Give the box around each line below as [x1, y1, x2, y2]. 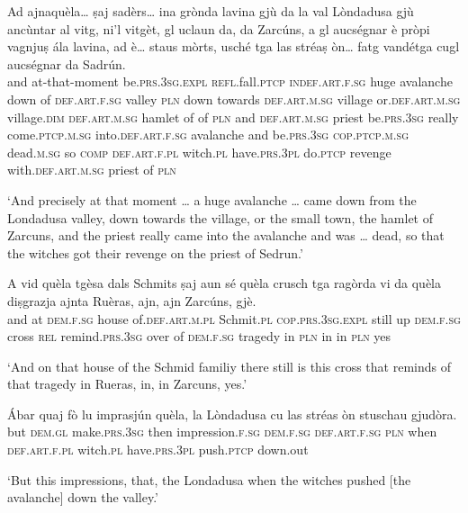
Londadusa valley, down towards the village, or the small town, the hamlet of [7, 208, 434, 227]
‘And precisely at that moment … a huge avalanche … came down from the [7, 190, 417, 209]
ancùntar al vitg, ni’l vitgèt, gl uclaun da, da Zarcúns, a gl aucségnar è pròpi [7, 19, 430, 38]
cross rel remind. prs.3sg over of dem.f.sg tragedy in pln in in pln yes [7, 327, 391, 346]
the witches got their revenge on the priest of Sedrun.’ [7, 243, 303, 262]
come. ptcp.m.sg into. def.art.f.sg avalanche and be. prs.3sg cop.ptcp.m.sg [7, 125, 409, 144]
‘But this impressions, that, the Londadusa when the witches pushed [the [7, 470, 411, 489]
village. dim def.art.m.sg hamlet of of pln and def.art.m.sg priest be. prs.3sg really [7, 107, 459, 126]
